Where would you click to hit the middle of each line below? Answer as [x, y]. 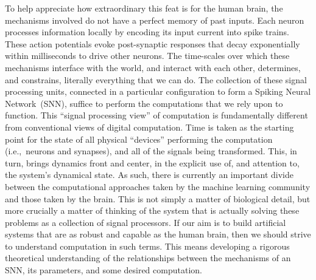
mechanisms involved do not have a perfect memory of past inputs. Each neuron [155, 20]
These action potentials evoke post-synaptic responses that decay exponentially [153, 43]
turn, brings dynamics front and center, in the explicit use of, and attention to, [152, 162]
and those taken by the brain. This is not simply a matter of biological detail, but [158, 198]
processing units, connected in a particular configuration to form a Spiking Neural [158, 91]
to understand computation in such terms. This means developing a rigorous [147, 246]
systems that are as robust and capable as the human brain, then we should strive [158, 234]
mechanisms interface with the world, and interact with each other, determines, [153, 67]
